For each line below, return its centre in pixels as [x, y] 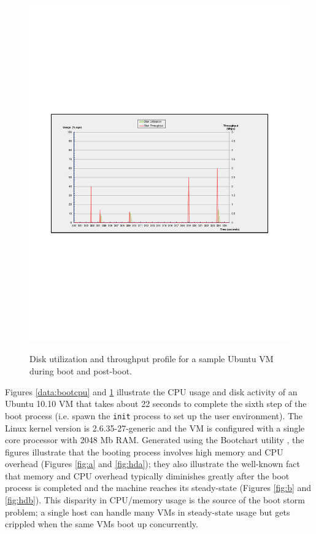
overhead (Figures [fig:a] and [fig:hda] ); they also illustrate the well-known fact [152, 464]
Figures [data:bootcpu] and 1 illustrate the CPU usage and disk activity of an [151, 391]
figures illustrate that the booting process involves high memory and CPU [144, 451]
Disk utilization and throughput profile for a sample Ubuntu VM [152, 359]
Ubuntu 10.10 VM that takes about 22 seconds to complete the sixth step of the [156, 404]
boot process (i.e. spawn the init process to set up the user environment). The [154, 415]
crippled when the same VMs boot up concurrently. [102, 524]
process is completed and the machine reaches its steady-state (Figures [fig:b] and [158, 488]
